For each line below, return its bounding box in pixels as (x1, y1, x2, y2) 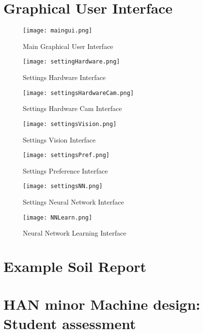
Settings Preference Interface (23, 165, 108, 175)
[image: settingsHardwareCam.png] (23, 89, 134, 96)
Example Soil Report (3, 256, 147, 276)
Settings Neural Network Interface (23, 197, 124, 207)
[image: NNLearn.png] (23, 214, 93, 221)
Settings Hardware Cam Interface (23, 103, 122, 113)
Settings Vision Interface (23, 134, 96, 144)
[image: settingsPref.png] (23, 152, 109, 159)
